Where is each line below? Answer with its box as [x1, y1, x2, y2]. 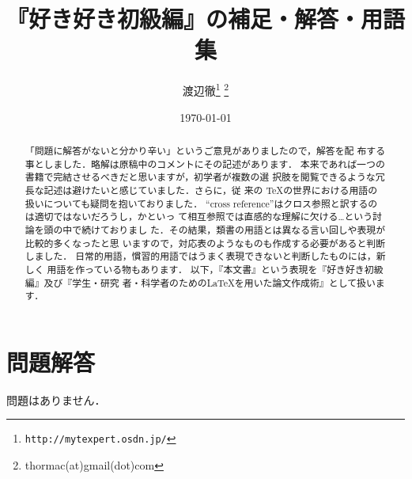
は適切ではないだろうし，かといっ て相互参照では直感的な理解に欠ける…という [25, 210, 373, 223]
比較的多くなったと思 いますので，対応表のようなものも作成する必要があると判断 [25, 236, 386, 249]
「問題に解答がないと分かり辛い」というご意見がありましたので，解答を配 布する [25, 143, 386, 157]
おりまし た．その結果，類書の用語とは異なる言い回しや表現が [109, 222, 386, 236]
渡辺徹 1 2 [182, 80, 229, 98]
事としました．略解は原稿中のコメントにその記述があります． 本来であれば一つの [25, 157, 385, 170]
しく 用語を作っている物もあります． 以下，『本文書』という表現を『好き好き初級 [25, 262, 384, 276]
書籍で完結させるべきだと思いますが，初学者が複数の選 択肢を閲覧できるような [25, 170, 376, 184]
